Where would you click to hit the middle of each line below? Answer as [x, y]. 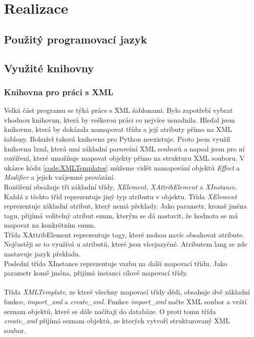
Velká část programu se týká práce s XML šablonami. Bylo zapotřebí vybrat [118, 110]
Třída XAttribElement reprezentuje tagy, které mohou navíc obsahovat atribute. [124, 234]
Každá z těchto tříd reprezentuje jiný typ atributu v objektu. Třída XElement [120, 196]
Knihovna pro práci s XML [59, 92]
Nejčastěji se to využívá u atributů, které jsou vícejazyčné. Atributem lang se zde [126, 244]
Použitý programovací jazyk [75, 39]
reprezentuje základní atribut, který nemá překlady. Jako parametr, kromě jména [126, 206]
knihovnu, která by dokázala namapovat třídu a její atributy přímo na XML [118, 129]
